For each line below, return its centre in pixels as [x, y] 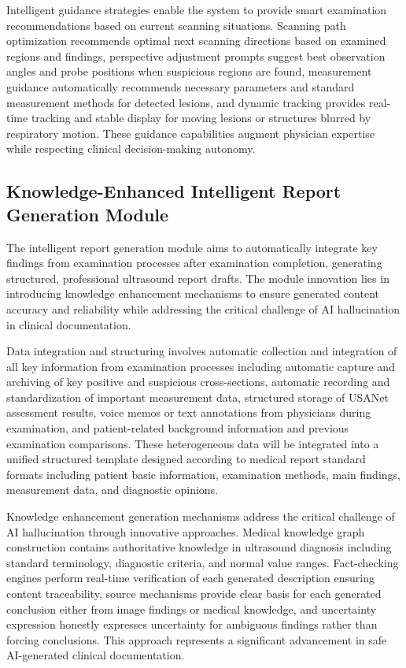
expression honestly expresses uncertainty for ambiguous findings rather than [192, 624]
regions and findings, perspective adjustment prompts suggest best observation [196, 56]
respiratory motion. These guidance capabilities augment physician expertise [190, 133]
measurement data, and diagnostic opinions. [113, 490]
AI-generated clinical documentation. [96, 655]
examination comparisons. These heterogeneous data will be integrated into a [193, 443]
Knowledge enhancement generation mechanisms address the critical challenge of [201, 516]
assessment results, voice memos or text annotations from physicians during [189, 412]
